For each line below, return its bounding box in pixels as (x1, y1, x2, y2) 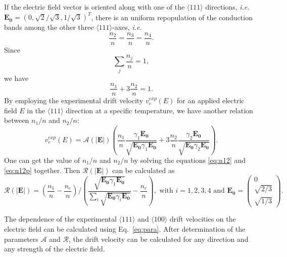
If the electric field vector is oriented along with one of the (4, 2, 185, 12)
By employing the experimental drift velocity (4, 95, 143, 106)
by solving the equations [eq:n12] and (130, 155, 246, 165)
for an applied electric (177, 95, 245, 106)
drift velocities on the (169, 213, 236, 224)
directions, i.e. (205, 2, 250, 12)
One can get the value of (4, 155, 80, 165)
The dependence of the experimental (4, 213, 117, 224)
